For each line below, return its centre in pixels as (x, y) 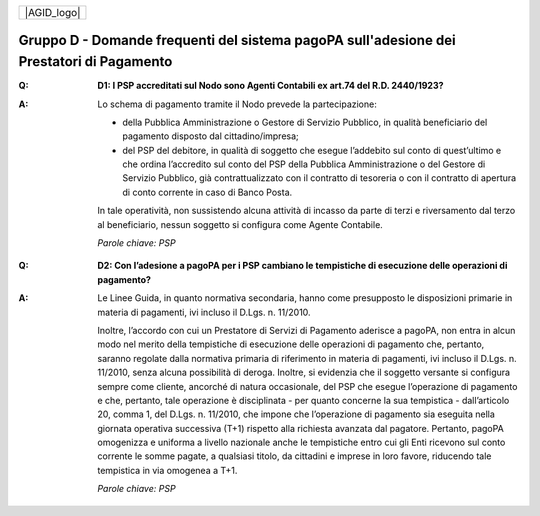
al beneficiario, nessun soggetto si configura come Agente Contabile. (240, 224)
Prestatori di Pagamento (95, 61)
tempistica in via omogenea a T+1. (167, 470)
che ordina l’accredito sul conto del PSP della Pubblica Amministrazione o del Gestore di (304, 164)
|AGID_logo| (52, 12)
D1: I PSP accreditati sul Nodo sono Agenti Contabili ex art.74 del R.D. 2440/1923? (270, 86)
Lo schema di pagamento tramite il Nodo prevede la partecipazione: (237, 104)
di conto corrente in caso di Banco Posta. (207, 192)
